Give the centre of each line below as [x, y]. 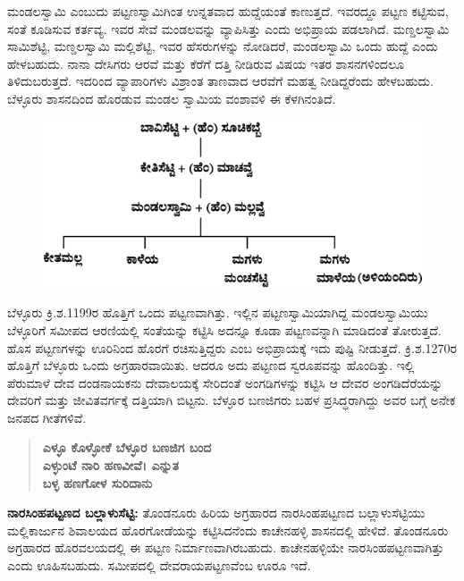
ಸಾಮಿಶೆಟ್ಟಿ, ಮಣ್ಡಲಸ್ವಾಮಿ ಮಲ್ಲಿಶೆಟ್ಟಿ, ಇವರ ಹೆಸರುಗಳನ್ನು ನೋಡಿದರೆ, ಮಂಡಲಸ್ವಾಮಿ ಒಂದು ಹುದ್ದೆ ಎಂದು [223, 46]
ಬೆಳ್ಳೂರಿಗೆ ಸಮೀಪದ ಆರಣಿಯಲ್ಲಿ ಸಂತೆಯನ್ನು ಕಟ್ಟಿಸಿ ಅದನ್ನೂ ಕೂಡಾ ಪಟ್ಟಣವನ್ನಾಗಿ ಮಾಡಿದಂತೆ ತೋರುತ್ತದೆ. [224, 329]
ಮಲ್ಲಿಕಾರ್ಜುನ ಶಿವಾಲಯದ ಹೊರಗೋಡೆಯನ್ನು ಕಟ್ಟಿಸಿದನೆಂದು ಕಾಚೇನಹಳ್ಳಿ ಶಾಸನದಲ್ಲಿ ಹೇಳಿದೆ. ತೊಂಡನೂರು [228, 530]
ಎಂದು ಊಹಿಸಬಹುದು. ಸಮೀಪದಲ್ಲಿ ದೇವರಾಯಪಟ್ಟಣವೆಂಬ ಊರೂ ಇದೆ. [159, 565]
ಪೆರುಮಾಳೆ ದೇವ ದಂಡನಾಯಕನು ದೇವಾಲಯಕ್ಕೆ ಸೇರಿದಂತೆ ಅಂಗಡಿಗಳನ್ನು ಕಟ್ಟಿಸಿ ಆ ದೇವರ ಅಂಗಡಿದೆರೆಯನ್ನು [225, 382]
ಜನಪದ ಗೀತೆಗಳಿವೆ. [47, 417]
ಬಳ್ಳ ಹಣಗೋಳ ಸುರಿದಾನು [97, 482]
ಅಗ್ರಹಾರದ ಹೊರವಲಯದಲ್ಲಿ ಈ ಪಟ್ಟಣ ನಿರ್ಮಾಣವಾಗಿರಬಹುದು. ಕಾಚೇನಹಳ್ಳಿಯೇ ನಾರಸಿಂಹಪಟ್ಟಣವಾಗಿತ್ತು [226, 547]
